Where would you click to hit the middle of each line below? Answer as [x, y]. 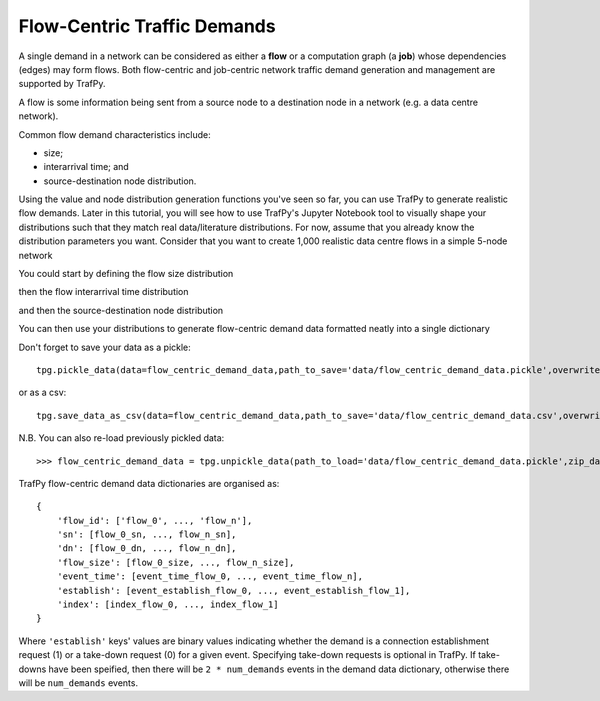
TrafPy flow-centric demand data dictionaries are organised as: [149, 483]
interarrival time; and [86, 167]
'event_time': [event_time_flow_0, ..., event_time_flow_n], [210, 576]
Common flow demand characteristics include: [114, 134]
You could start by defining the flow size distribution [126, 274]
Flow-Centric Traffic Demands [147, 26]
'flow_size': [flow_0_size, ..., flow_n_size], [175, 562]
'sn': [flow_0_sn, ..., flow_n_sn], [146, 534]
